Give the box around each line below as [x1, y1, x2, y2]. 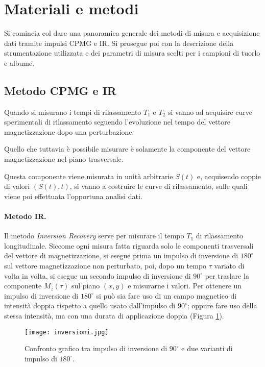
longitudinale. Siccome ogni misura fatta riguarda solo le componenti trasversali [4, 240, 254, 251]
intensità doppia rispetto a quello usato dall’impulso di [4, 300, 176, 311]
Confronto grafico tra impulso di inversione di [25, 343, 167, 354]
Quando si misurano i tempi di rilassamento [4, 106, 141, 117]
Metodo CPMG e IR [4, 82, 116, 98]
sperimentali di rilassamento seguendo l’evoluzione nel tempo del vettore [4, 116, 230, 127]
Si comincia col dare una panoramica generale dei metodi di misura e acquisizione [4, 28, 260, 38]
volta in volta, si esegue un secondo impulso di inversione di [4, 270, 191, 281]
